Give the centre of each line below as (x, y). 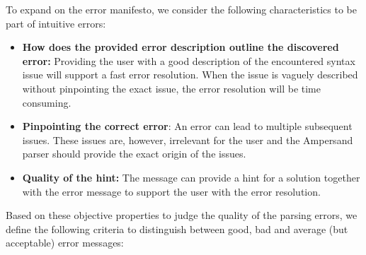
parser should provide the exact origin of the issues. (134, 154)
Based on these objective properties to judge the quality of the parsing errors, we (182, 215)
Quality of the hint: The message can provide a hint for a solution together (191, 177)
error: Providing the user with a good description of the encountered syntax (189, 60)
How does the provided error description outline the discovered (181, 47)
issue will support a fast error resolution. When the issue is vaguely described (190, 75)
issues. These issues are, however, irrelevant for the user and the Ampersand (188, 140)
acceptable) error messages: (65, 243)
